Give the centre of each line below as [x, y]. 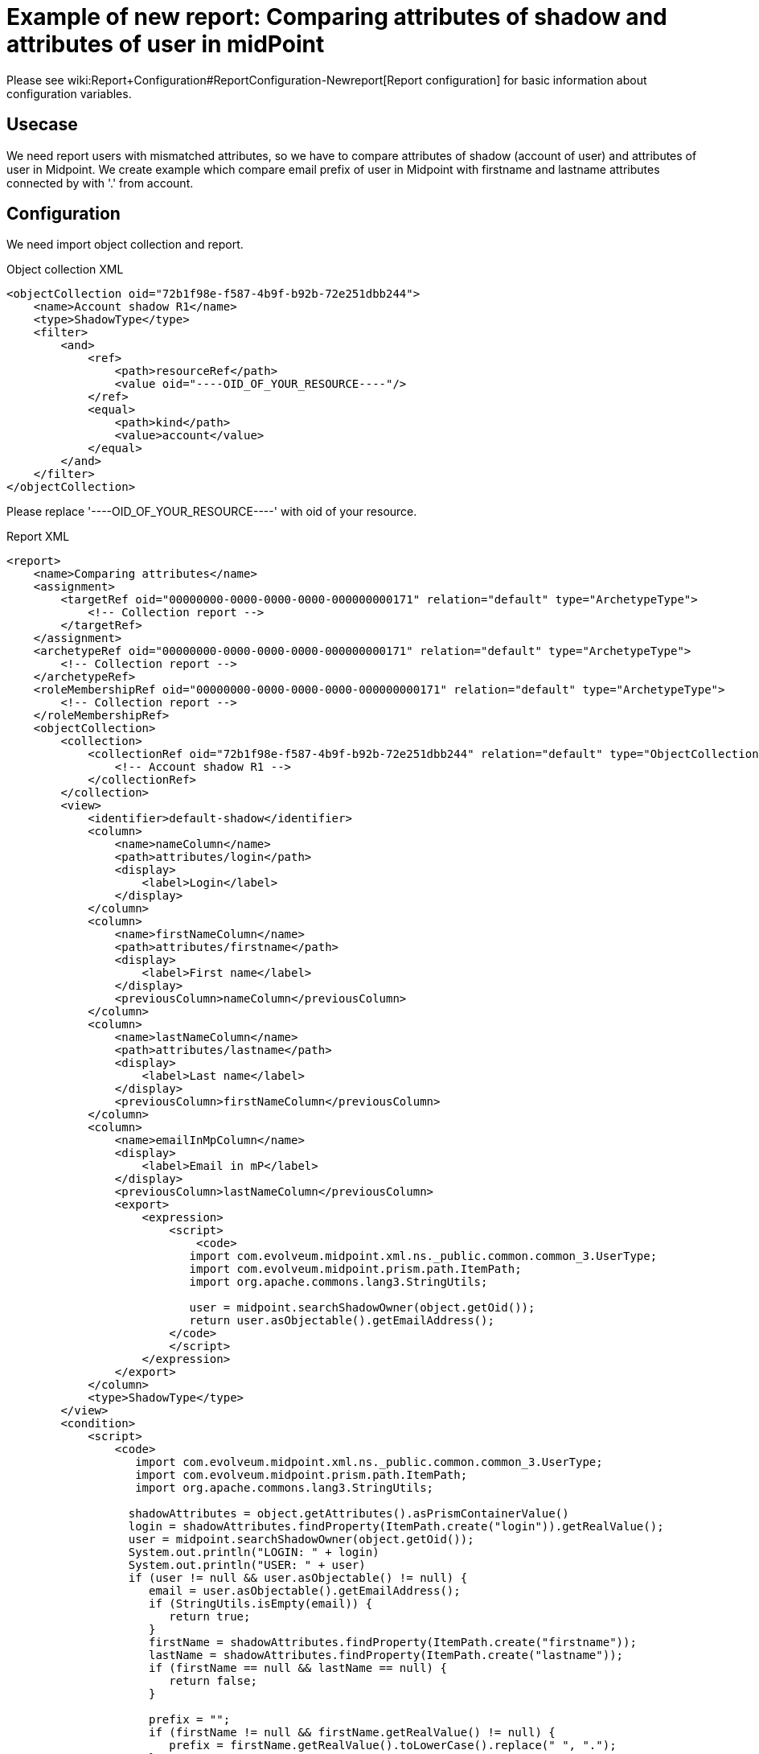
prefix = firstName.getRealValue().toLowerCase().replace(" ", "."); [393, 1746]
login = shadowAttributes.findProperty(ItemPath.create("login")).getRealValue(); [396, 1527]
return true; [210, 1617]
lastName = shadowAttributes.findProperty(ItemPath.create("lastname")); [386, 1655]
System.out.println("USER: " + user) [247, 1565]
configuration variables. [69, 93]
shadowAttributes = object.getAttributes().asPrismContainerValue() [349, 1514]
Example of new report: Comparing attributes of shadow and [337, 17]
